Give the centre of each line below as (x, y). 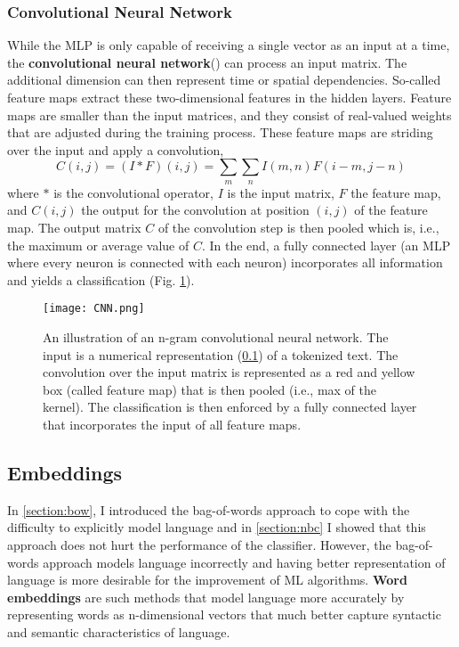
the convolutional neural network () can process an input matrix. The (207, 62)
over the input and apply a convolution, (116, 149)
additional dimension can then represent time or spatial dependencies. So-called (224, 80)
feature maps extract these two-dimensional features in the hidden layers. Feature (229, 97)
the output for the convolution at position (195, 210)
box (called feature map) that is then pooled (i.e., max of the (210, 389)
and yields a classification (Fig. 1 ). (101, 279)
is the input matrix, (281, 192)
